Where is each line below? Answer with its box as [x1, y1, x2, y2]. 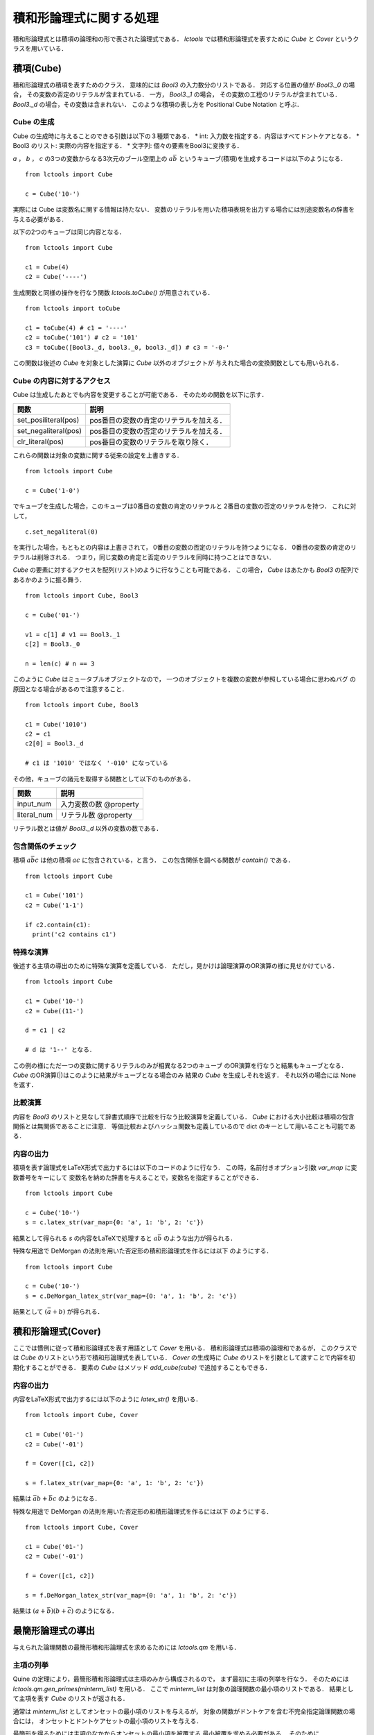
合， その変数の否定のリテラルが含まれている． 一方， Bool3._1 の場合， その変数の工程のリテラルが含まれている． [12, 90, 341, 99]
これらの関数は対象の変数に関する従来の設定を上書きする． [12, 451, 183, 459]
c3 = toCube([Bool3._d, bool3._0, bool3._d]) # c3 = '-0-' [25, 344, 230, 351]
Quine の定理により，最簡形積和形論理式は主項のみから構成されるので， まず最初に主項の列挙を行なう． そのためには [12, 1675, 349, 1683]
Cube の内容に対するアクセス [12, 375, 111, 385]
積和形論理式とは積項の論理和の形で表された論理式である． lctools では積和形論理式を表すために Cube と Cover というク [12, 35, 359, 43]
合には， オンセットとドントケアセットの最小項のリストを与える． [12, 1716, 203, 1725]
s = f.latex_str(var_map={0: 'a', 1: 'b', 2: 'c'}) [25, 1479, 204, 1487]
